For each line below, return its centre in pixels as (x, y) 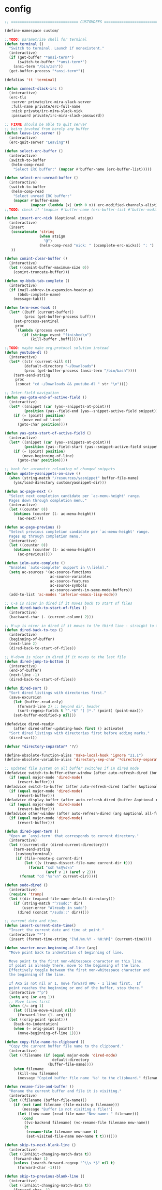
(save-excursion (25, 697)
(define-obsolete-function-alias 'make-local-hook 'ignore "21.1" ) (74, 755)
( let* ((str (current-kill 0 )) (40, 362)
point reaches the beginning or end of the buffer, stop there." (76, 988)
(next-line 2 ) (23, 644)
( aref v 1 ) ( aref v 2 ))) (71, 872)
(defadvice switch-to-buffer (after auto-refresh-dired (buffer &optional (81, 786)
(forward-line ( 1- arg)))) (44, 1015)
